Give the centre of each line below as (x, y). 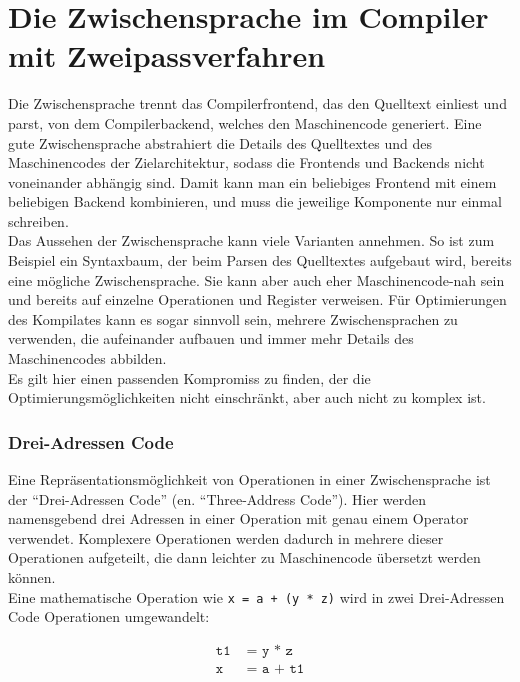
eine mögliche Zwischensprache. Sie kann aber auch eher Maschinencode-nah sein (256, 279)
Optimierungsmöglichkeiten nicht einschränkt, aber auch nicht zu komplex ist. (247, 397)
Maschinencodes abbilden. (87, 358)
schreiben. (38, 220)
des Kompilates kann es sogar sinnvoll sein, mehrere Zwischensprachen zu (233, 318)
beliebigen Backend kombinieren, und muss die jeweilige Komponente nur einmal (255, 201)
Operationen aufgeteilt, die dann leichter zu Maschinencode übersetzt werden (244, 557)
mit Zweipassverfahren (167, 55)
